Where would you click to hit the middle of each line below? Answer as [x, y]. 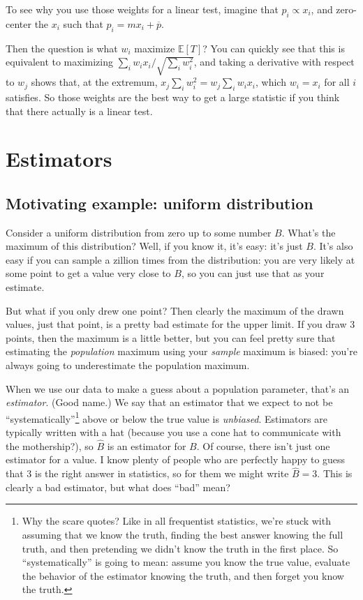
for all [337, 82]
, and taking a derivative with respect [274, 62]
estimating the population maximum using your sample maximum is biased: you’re [181, 351]
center [18, 23]
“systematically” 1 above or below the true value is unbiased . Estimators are [166, 417]
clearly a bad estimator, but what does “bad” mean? [118, 487]
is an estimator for [147, 445]
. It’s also [333, 246]
